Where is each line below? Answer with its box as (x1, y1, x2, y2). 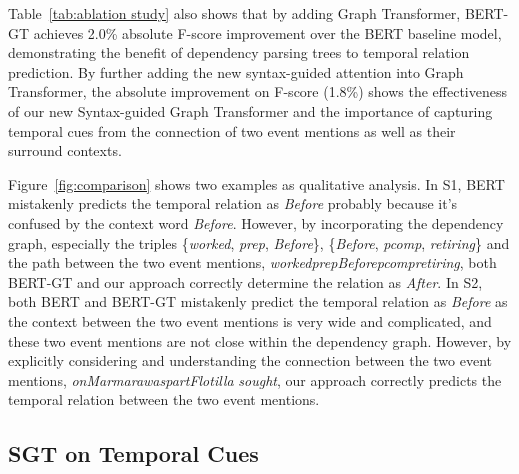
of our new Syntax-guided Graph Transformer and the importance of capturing (8, 100, 493, 121)
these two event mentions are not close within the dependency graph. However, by (8, 330, 512, 351)
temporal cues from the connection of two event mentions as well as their (8, 120, 456, 141)
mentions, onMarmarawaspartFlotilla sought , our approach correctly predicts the (8, 369, 502, 390)
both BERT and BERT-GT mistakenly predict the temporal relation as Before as (8, 291, 508, 312)
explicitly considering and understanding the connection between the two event (8, 350, 493, 371)
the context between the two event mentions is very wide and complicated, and (8, 310, 492, 331)
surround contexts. (8, 140, 122, 161)
